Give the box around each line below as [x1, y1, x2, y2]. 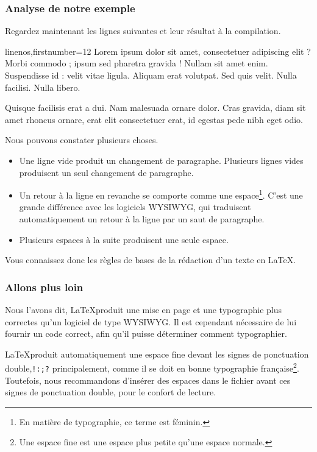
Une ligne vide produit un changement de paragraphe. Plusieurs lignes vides [19, 154, 304, 166]
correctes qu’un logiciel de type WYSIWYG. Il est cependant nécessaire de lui [5, 315, 297, 328]
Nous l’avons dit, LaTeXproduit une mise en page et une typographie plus [5, 303, 282, 316]
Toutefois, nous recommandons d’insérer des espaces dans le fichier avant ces [5, 373, 291, 386]
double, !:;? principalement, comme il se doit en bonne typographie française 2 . [5, 360, 299, 375]
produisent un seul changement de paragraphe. [19, 166, 194, 178]
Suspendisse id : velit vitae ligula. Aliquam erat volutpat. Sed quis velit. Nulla [5, 69, 297, 81]
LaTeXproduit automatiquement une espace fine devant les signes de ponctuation [5, 347, 309, 360]
